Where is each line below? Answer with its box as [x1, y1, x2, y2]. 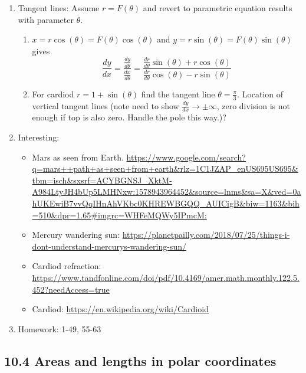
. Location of [237, 87, 284, 100]
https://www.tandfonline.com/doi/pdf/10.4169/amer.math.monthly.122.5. [32, 271, 300, 283]
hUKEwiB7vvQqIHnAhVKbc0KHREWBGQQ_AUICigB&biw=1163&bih [32, 197, 300, 209]
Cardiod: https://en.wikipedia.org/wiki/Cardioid [32, 303, 209, 315]
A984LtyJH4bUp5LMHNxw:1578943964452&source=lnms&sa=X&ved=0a [32, 185, 301, 198]
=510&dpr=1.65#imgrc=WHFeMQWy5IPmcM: [32, 208, 207, 221]
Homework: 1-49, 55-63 [18, 322, 101, 335]
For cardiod [32, 87, 74, 100]
